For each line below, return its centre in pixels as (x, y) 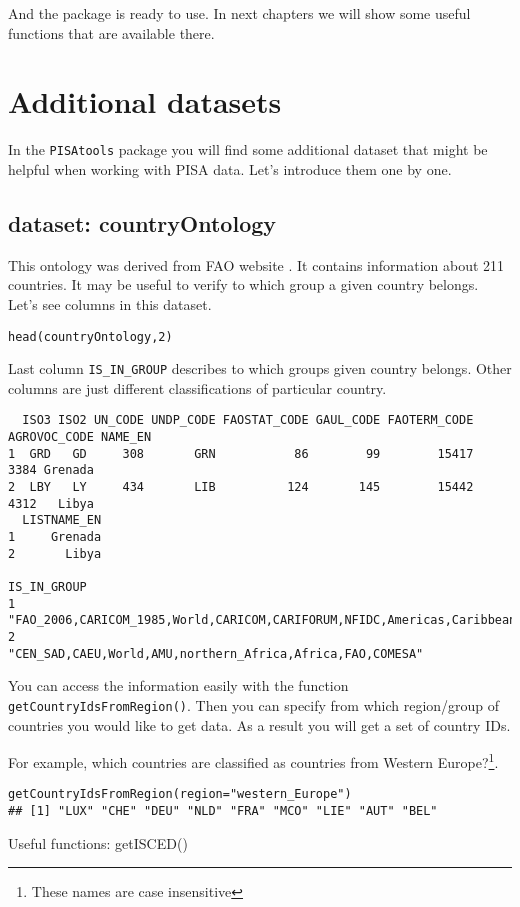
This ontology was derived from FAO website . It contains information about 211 (256, 264)
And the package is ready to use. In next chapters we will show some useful (239, 13)
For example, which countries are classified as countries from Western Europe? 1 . (253, 760)
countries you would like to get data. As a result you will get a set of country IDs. (259, 724)
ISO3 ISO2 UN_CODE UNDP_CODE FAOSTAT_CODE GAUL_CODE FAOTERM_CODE (248, 420)
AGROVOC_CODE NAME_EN (80, 437)
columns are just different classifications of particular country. (197, 387)
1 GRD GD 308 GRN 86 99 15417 (241, 453)
